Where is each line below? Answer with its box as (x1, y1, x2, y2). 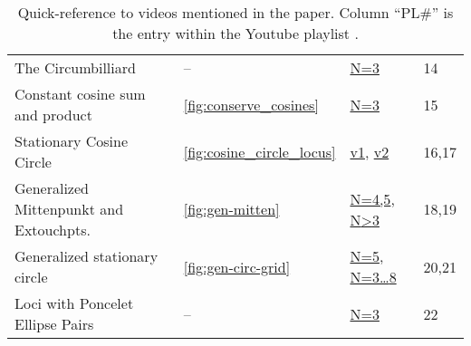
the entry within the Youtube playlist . (112, 23, 359, 43)
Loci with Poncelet (14, 293, 134, 313)
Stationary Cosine (14, 130, 129, 151)
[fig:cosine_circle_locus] (183, 140, 336, 162)
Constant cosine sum (14, 83, 146, 104)
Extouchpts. (14, 219, 91, 240)
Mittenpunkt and (14, 198, 124, 219)
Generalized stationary (14, 245, 159, 266)
